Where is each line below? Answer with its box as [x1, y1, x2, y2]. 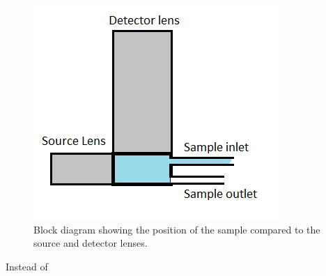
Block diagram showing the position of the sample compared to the [33, 222, 320, 236]
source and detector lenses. [33, 236, 148, 250]
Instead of [6, 259, 48, 273]
